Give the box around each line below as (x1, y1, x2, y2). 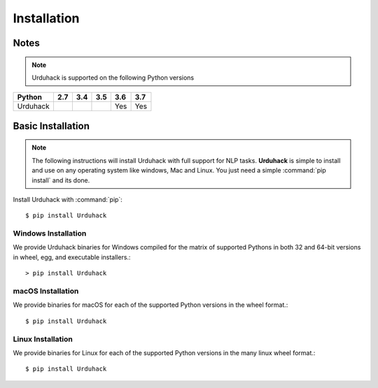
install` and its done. (31, 175, 90, 185)
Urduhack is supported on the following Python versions (31, 73, 195, 82)
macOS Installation (13, 287, 79, 296)
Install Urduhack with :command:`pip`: (13, 195, 122, 203)
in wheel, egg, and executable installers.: (13, 252, 131, 261)
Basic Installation (13, 120, 90, 132)
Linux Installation (13, 334, 73, 344)
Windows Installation (13, 229, 87, 238)
